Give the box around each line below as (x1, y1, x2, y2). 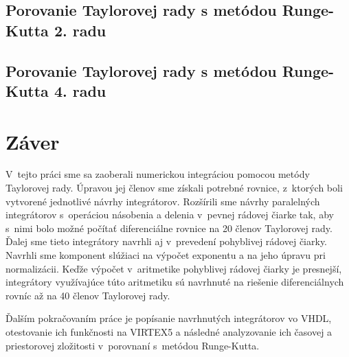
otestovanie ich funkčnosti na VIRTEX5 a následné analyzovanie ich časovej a (5, 325, 333, 338)
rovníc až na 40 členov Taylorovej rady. (5, 288, 170, 302)
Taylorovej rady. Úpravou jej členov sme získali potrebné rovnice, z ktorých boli (5, 181, 343, 195)
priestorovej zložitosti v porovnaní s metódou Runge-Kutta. (5, 338, 260, 352)
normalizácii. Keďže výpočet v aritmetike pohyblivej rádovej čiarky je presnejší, (5, 261, 342, 275)
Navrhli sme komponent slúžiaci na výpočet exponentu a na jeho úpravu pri (5, 248, 326, 262)
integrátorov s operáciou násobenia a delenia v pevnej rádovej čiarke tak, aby (5, 207, 334, 222)
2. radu (54, 19, 106, 41)
